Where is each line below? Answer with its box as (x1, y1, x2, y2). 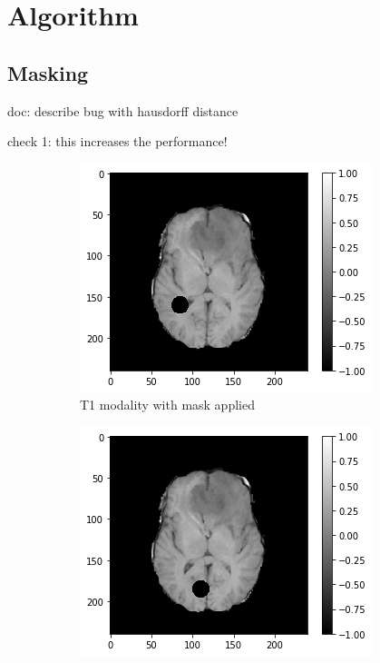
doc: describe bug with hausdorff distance (7, 101, 239, 120)
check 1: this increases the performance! (7, 132, 228, 151)
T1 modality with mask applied (80, 395, 255, 414)
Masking (7, 58, 89, 86)
